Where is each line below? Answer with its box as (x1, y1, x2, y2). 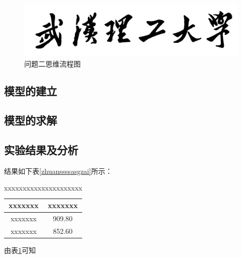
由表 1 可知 (4, 244, 36, 255)
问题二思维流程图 (24, 58, 81, 69)
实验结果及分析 (4, 142, 78, 158)
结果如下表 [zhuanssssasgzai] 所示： (4, 165, 112, 176)
